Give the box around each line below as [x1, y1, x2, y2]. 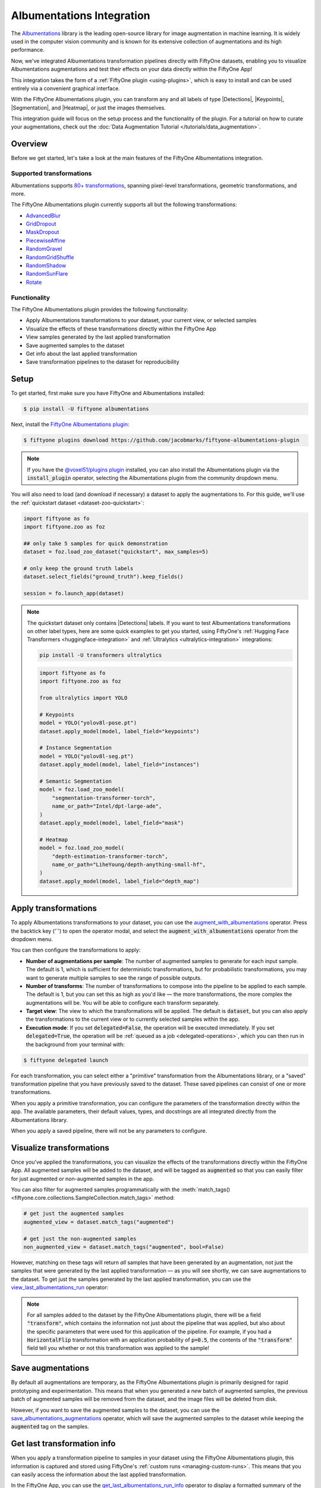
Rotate [26, 279, 42, 286]
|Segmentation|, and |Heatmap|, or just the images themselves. [11, 104, 166, 111]
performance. [11, 46, 45, 54]
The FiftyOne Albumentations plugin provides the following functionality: [11, 305, 188, 312]
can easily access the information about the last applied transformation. [11, 1471, 187, 1478]
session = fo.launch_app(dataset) [23, 590, 124, 597]
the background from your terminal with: [26, 1040, 125, 1048]
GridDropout [26, 220, 56, 227]
